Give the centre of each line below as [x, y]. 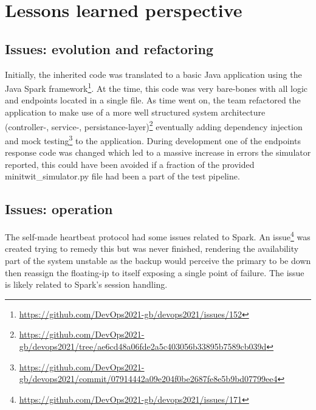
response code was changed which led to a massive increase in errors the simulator [158, 152]
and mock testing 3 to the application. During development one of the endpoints [153, 139]
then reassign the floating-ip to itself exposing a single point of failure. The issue [155, 272]
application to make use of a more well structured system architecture [135, 112]
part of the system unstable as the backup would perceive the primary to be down [158, 260]
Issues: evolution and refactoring [109, 48]
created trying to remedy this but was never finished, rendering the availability [152, 248]
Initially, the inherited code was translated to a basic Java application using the [153, 74]
